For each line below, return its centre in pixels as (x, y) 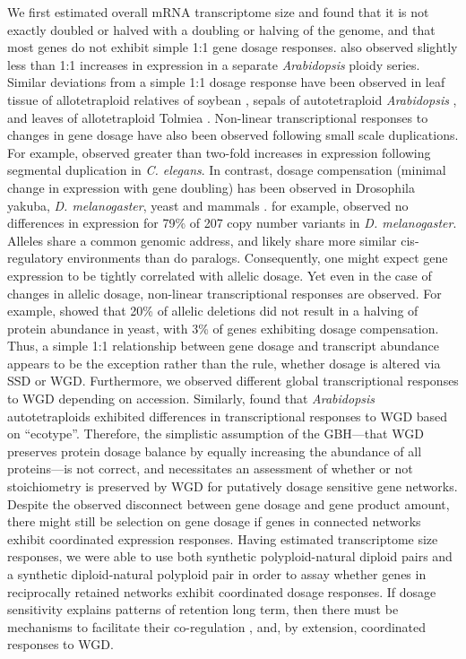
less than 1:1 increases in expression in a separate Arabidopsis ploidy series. (214, 64)
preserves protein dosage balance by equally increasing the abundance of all (215, 451)
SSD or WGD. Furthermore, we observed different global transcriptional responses (233, 381)
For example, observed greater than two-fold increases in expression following (219, 152)
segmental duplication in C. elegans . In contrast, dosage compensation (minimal (227, 170)
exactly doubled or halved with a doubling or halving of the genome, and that (221, 29)
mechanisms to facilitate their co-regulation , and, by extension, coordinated (217, 626)
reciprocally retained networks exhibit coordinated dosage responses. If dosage (222, 591)
